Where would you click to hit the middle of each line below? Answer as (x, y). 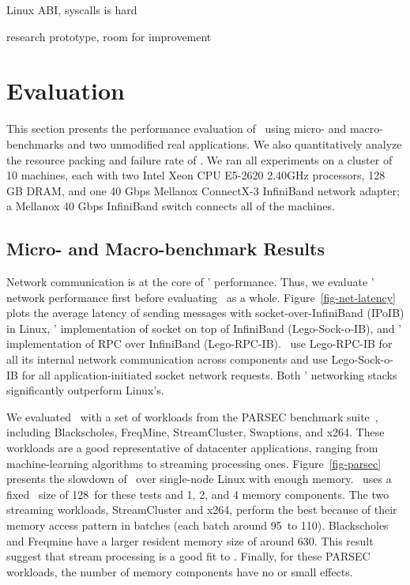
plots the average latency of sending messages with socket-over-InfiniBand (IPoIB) (205, 313)
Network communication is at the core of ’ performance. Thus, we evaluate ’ (190, 282)
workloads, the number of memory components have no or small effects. (180, 571)
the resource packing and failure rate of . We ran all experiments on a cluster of (199, 159)
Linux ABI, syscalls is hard (72, 9)
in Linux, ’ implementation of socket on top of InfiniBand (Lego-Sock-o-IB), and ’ (204, 328)
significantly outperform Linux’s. (85, 390)
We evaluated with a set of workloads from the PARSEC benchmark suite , (192, 416)
